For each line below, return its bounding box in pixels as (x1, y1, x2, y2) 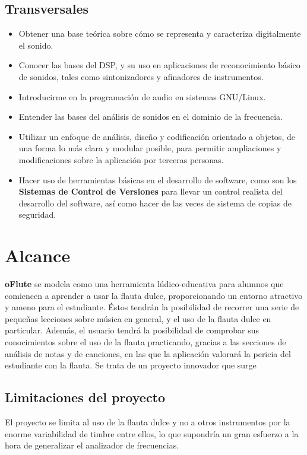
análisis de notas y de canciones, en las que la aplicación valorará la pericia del (5, 347, 291, 359)
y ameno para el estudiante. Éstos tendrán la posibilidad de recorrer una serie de (5, 301, 299, 313)
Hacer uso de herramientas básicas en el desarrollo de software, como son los (18, 173, 297, 186)
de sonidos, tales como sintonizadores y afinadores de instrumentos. (18, 70, 264, 82)
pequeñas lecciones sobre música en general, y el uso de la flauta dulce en (5, 312, 271, 324)
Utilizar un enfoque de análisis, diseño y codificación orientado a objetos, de (18, 130, 295, 142)
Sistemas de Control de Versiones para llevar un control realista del (18, 185, 283, 198)
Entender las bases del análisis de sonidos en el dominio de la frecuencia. (18, 110, 283, 123)
